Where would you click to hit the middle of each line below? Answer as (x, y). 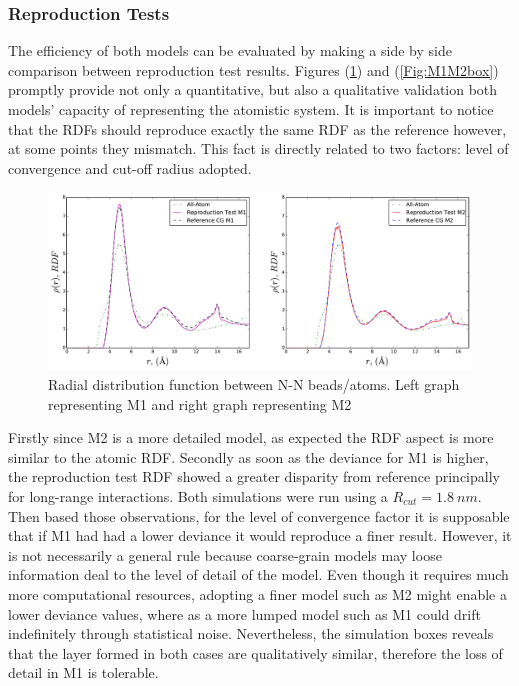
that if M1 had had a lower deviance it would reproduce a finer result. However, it (260, 535)
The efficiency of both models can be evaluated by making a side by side (230, 50)
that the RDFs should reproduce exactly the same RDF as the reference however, (257, 128)
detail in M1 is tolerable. (83, 672)
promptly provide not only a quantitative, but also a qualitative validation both (253, 89)
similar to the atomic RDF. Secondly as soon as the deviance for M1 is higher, (248, 456)
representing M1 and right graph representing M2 (200, 403)
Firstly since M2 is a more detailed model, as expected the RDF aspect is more (251, 437)
